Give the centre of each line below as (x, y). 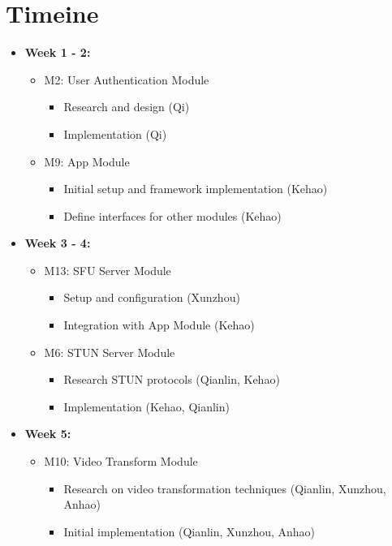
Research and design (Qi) (127, 107)
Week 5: (48, 434)
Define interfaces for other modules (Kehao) (172, 215)
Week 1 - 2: (58, 52)
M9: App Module (87, 161)
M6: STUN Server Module (110, 352)
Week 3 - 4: (58, 243)
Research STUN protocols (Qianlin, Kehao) (172, 379)
